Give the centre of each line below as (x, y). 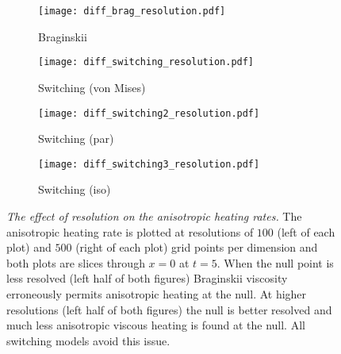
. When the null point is (275, 262)
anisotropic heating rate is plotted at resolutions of (130, 231)
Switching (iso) (75, 189)
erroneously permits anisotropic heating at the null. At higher (157, 293)
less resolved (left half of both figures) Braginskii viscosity (147, 278)
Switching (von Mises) (92, 87)
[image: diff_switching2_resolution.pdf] (149, 113)
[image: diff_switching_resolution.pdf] (146, 62)
